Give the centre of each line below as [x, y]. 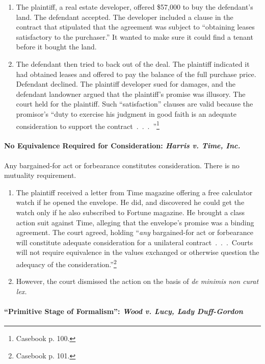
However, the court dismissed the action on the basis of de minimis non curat [137, 281]
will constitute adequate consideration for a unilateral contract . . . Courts [135, 242]
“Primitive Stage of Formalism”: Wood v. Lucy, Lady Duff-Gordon [124, 311]
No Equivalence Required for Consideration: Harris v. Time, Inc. [122, 146]
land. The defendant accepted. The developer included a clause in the [125, 17]
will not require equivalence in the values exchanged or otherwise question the [138, 252]
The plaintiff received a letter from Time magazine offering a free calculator [134, 192]
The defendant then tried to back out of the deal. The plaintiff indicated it [133, 63]
